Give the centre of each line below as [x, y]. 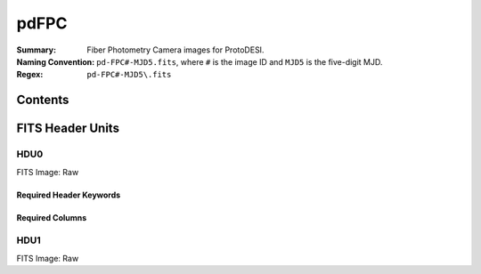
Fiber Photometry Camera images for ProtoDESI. [175, 50]
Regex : [30, 75]
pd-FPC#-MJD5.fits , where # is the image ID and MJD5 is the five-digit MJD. [240, 61]
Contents [43, 100]
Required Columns [52, 217]
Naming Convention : [56, 61]
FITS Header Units [68, 129]
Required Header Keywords [69, 195]
